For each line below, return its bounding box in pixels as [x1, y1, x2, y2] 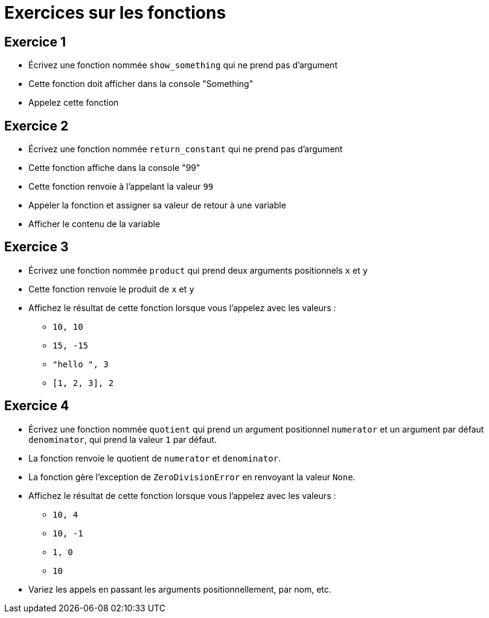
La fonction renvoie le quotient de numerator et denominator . [28, 452, 281, 463]
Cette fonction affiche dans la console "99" [28, 163, 200, 173]
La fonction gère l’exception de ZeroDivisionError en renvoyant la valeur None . [28, 471, 356, 482]
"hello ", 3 [53, 359, 109, 369]
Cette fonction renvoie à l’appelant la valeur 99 [28, 181, 214, 192]
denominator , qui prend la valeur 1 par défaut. [28, 434, 217, 445]
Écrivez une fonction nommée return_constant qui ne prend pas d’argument [28, 144, 343, 155]
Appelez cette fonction [28, 97, 119, 108]
